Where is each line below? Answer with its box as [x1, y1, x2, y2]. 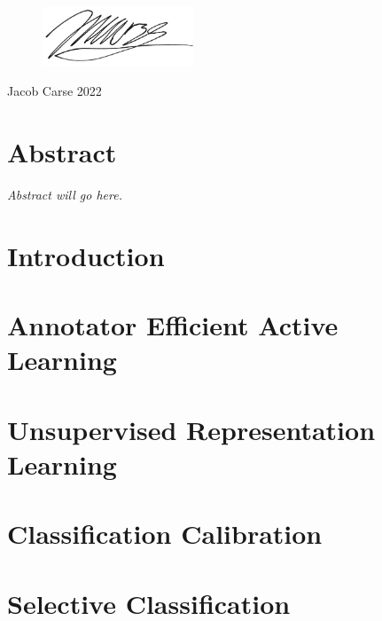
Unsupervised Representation [7, 411, 376, 447]
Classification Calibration [7, 515, 323, 552]
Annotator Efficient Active [7, 307, 339, 343]
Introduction [7, 237, 165, 273]
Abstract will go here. [7, 185, 122, 204]
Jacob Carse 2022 [7, 82, 102, 100]
